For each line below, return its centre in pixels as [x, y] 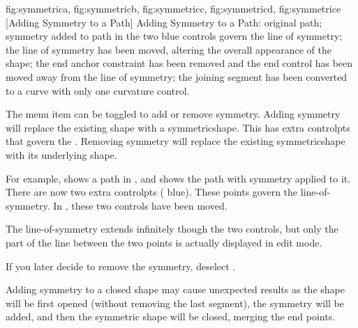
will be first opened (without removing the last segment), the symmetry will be [175, 303]
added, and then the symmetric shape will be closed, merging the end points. [171, 317]
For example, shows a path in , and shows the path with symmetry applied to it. [178, 178]
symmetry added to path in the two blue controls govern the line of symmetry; [174, 36]
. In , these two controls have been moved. [137, 205]
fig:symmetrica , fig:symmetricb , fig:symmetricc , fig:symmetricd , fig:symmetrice [173, 8]
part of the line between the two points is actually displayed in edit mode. [164, 242]
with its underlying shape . [61, 154]
